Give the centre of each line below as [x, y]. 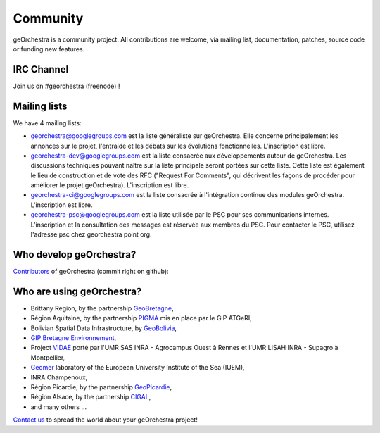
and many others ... [59, 407]
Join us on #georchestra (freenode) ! [66, 86]
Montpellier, [48, 357]
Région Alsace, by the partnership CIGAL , [91, 397]
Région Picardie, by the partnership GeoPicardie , [101, 387]
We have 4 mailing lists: [47, 123]
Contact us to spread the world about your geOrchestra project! [106, 420]
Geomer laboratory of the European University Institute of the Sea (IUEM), [138, 368]
